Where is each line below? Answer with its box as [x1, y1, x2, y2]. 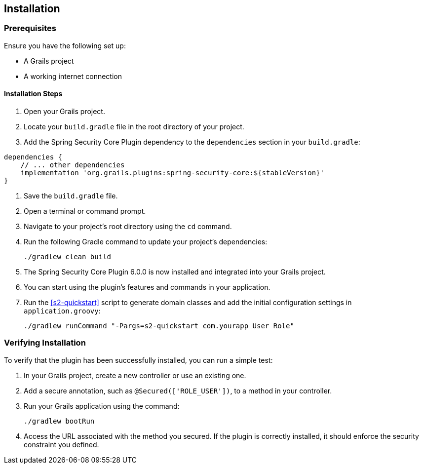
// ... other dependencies [20, 161, 125, 169]
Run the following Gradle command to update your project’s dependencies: [24, 237, 268, 246]
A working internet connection [24, 72, 122, 80]
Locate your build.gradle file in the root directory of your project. [24, 122, 244, 131]
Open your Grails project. [24, 107, 105, 116]
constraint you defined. [24, 440, 99, 449]
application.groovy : [24, 307, 101, 315]
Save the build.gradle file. [24, 192, 118, 200]
